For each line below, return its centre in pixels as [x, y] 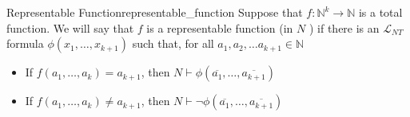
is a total [380, 12]
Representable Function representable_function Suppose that [155, 12]
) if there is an [344, 27]
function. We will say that [70, 27]
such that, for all [173, 43]
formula [25, 43]
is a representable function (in [220, 27]
